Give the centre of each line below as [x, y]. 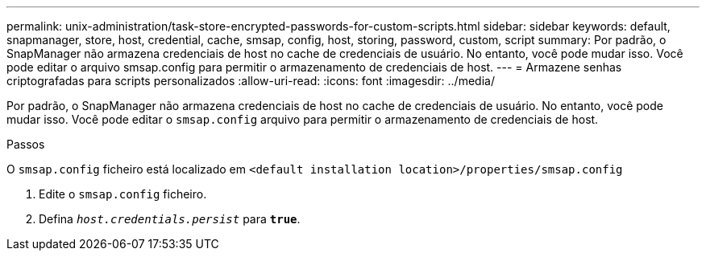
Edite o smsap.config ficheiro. [123, 194]
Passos [26, 144]
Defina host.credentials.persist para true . [170, 219]
